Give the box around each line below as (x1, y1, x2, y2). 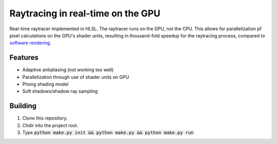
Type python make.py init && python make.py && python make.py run (22, 130, 194, 136)
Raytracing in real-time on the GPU (9, 8, 161, 19)
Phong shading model (22, 81, 69, 87)
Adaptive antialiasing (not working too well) (22, 67, 114, 73)
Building (9, 101, 37, 110)
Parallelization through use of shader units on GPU (22, 74, 129, 80)
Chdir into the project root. (22, 122, 78, 128)
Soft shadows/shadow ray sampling (22, 88, 98, 94)
